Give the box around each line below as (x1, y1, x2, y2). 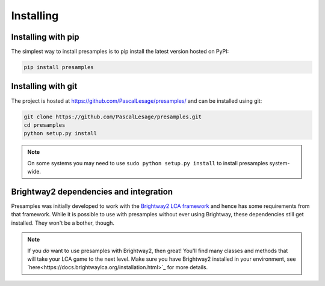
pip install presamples (23, 64, 94, 71)
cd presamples (23, 121, 66, 129)
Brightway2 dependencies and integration (11, 186, 173, 196)
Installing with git (11, 81, 78, 91)
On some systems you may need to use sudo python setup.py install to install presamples (27, 159, 268, 166)
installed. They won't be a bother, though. (11, 219, 114, 227)
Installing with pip (11, 32, 79, 42)
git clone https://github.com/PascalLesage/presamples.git (23, 113, 202, 120)
